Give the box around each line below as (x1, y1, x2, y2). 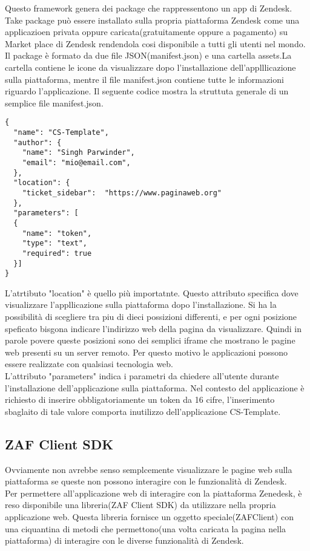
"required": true (22, 249, 92, 258)
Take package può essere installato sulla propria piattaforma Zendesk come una (5, 13, 300, 26)
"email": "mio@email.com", (22, 158, 131, 167)
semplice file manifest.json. (5, 96, 104, 109)
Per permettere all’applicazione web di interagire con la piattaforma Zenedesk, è (5, 486, 302, 499)
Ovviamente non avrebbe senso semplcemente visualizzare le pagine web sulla (5, 463, 292, 475)
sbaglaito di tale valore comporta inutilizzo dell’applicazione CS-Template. (5, 405, 281, 417)
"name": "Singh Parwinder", (22, 148, 135, 157)
